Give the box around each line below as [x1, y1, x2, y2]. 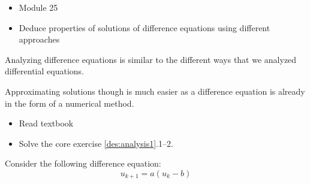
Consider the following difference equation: [5, 157, 161, 170]
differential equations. [5, 65, 84, 77]
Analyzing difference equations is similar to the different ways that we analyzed [5, 53, 297, 65]
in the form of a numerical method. [5, 96, 134, 109]
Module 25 [19, 1, 58, 13]
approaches [19, 33, 60, 46]
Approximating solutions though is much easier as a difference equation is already [5, 85, 305, 97]
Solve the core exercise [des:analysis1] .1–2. [19, 137, 173, 149]
